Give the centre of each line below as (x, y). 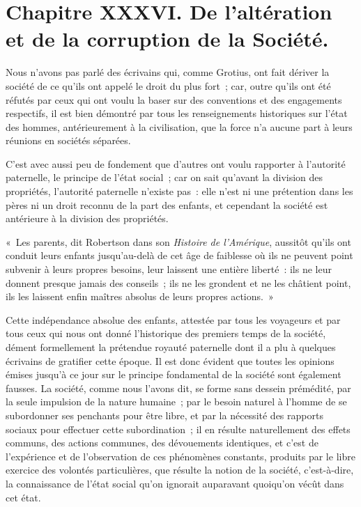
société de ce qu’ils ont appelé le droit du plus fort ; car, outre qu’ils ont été (168, 85)
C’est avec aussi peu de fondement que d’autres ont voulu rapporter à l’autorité (176, 163)
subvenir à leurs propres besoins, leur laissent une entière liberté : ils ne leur (169, 269)
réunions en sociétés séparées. (68, 140)
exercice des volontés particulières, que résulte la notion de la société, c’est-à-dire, (180, 470)
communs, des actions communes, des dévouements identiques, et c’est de (162, 443)
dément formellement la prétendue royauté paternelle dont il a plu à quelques (171, 347)
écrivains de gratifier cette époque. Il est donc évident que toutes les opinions (170, 360)
